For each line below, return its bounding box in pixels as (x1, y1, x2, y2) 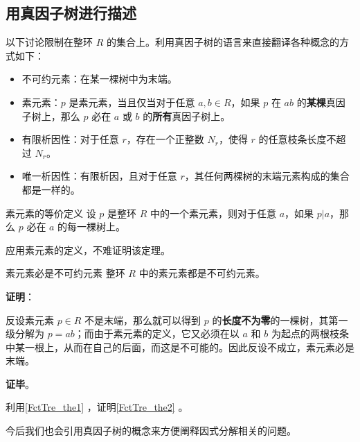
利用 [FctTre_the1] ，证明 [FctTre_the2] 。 (6, 400, 188, 414)
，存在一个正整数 (126, 132, 204, 146)
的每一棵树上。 (57, 219, 126, 234)
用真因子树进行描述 (6, 2, 136, 24)
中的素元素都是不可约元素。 (138, 266, 265, 280)
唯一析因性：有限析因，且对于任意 (21, 169, 177, 183)
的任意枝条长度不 (258, 132, 336, 146)
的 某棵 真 (296, 94, 336, 109)
